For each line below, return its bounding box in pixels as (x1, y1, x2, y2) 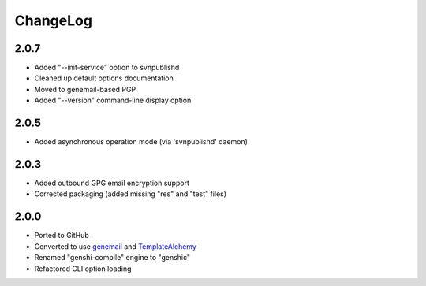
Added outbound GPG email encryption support (34, 178, 189, 188)
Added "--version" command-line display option (34, 95, 192, 106)
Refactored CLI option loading (34, 264, 132, 273)
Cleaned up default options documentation (34, 73, 174, 83)
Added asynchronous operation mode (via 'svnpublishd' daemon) (34, 137, 248, 147)
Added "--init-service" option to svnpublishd (34, 63, 180, 72)
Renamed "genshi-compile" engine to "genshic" (34, 253, 191, 262)
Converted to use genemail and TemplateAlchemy (34, 241, 197, 251)
